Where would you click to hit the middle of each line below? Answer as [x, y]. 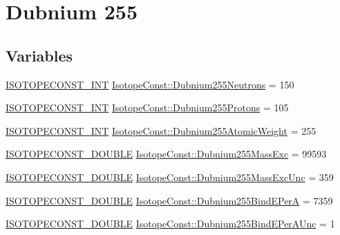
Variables [39, 55]
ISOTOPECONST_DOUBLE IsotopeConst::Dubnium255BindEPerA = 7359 [169, 200]
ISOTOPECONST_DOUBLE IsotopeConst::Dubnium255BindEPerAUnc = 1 [170, 224]
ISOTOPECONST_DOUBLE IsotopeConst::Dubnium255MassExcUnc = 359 [170, 177]
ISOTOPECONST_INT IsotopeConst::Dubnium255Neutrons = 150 [150, 84]
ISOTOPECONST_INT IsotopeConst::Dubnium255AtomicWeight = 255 [161, 130]
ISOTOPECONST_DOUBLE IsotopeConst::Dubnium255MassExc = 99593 [166, 154]
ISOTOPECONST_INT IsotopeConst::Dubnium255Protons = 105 [147, 107]
